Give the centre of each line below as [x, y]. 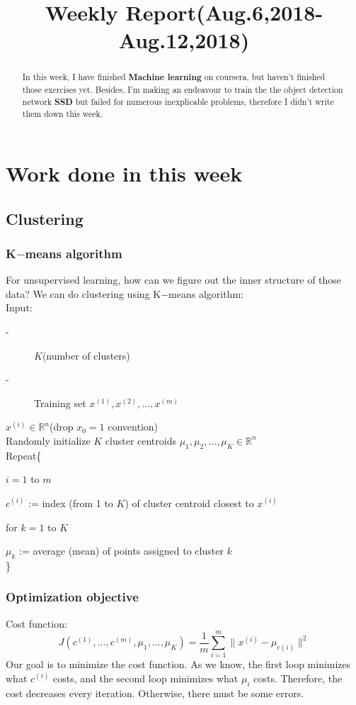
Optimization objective [72, 597]
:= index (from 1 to [71, 503]
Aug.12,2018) [184, 40]
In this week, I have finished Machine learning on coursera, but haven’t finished [174, 77]
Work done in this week [124, 173]
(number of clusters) [86, 355]
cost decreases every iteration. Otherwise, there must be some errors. [155, 693]
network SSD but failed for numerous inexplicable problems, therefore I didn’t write [178, 101]
